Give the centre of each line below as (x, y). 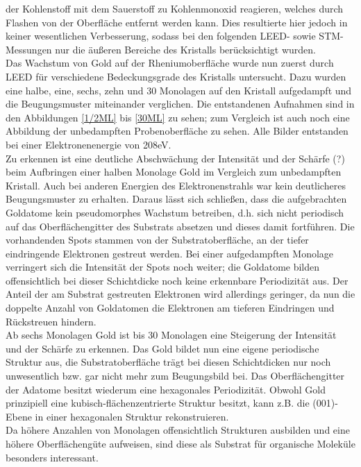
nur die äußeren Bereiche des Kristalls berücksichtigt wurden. (185, 49)
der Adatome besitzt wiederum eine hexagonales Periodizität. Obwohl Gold (166, 389)
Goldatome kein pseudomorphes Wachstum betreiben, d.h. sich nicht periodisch (175, 212)
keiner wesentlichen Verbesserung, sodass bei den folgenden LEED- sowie (161, 36)
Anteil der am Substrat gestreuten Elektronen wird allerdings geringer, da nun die (180, 294)
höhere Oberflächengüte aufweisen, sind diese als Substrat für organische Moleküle (180, 443)
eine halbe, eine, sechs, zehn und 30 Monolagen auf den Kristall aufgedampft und (179, 90)
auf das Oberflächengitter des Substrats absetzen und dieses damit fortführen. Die (180, 226)
